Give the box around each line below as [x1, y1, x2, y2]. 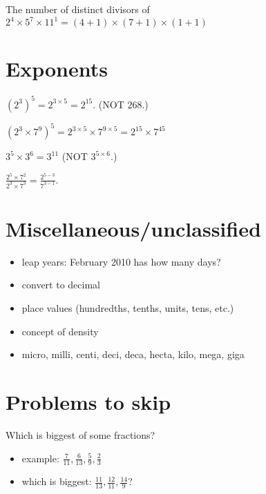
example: [21, 451, 59, 465]
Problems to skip [6, 388, 171, 416]
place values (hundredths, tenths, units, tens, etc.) [21, 301, 234, 315]
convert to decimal [21, 277, 100, 292]
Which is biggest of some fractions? [6, 427, 155, 442]
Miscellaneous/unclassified [6, 214, 261, 242]
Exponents [6, 55, 108, 83]
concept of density [21, 324, 99, 338]
